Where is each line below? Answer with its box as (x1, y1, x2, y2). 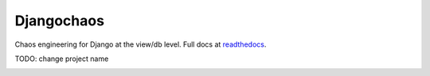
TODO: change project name (14, 54, 109, 63)
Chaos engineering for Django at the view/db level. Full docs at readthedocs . (14, 40, 267, 49)
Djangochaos (14, 12, 105, 29)
